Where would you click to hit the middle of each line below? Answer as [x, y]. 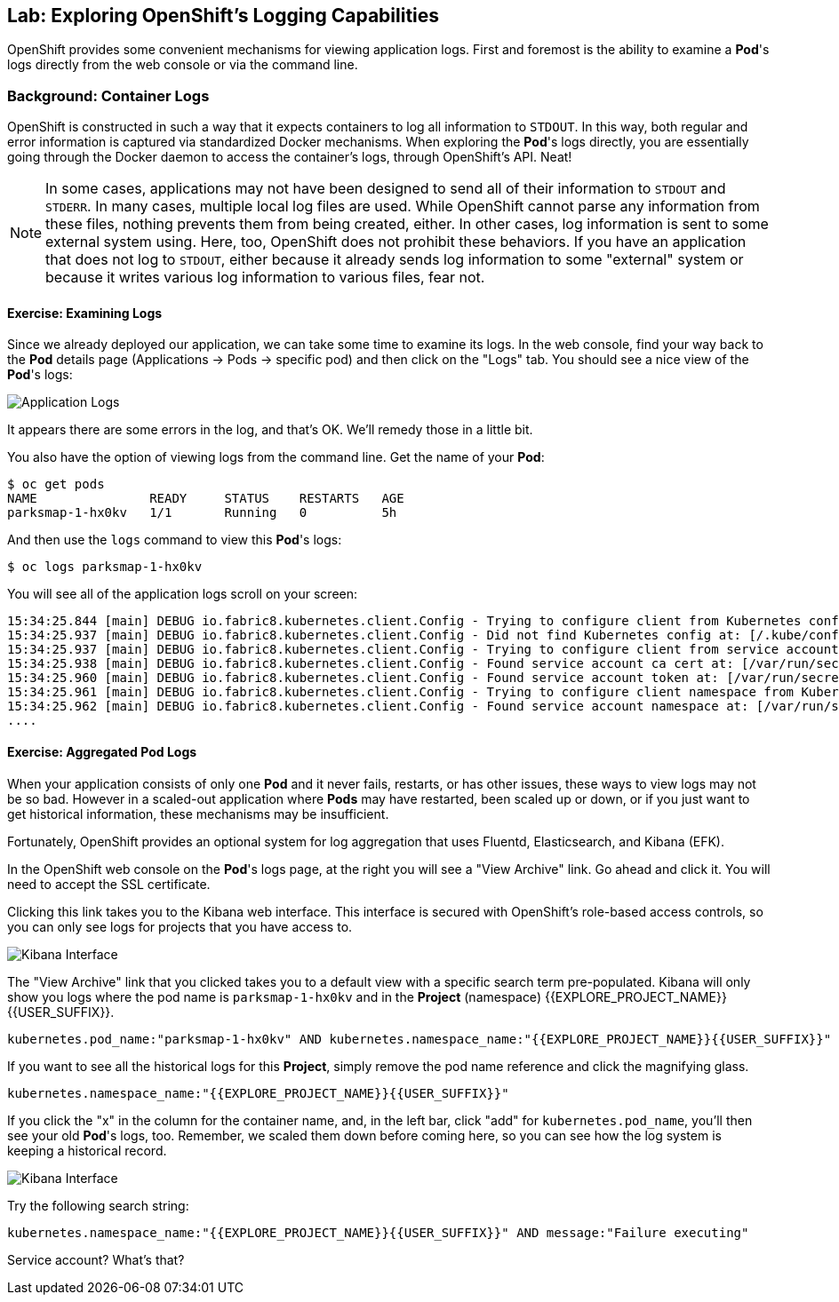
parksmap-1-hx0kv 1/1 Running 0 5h [202, 513]
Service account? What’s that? [96, 1259]
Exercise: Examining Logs [85, 313]
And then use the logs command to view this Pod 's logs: [175, 540]
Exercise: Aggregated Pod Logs [102, 752]
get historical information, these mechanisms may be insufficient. [198, 814]
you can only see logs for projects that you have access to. [180, 926]
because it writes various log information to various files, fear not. [265, 278]
